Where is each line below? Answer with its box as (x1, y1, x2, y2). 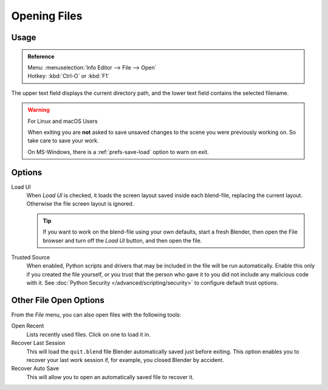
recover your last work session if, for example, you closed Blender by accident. (26, 356, 224, 363)
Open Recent (11, 322, 44, 330)
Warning (27, 106, 50, 114)
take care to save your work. (27, 137, 99, 144)
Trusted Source (11, 253, 50, 261)
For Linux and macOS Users (27, 117, 98, 125)
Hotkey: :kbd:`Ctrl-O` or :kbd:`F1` (27, 72, 109, 80)
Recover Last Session (11, 340, 66, 347)
